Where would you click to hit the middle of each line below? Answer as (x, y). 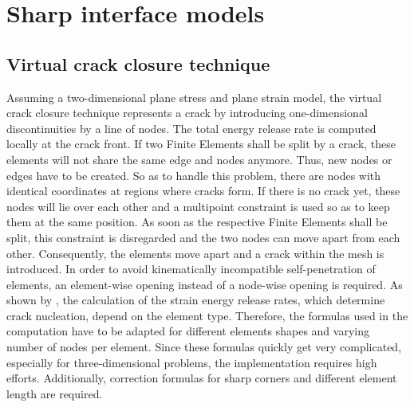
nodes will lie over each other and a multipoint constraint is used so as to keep (198, 206)
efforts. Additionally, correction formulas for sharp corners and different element (202, 378)
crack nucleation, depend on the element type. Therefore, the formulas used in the (207, 315)
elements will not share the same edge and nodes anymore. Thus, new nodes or (199, 159)
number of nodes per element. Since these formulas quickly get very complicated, (204, 347)
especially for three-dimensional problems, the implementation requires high (192, 362)
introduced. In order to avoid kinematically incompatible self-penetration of (191, 269)
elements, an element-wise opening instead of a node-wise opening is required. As (205, 284)
